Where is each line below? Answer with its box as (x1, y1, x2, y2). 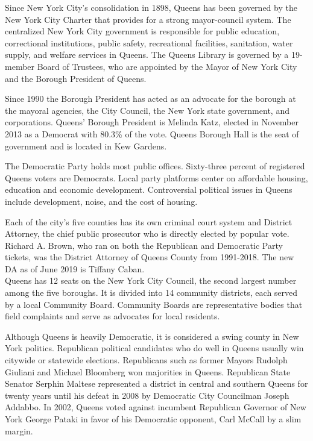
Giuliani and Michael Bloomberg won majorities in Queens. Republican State (5, 365, 291, 378)
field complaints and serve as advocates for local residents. (5, 310, 220, 322)
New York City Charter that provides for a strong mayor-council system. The (5, 13, 291, 25)
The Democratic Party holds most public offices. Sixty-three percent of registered (5, 160, 305, 172)
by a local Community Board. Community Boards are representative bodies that (5, 298, 303, 310)
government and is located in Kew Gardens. (5, 139, 167, 152)
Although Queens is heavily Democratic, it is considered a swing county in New (5, 330, 299, 342)
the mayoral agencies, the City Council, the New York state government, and (5, 104, 289, 116)
